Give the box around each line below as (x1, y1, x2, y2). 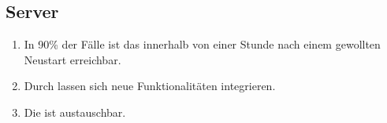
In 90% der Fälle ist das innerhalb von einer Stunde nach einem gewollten (24, 36, 381, 52)
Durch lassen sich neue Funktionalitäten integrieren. (24, 78, 276, 94)
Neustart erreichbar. (24, 51, 121, 67)
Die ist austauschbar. (24, 103, 126, 120)
